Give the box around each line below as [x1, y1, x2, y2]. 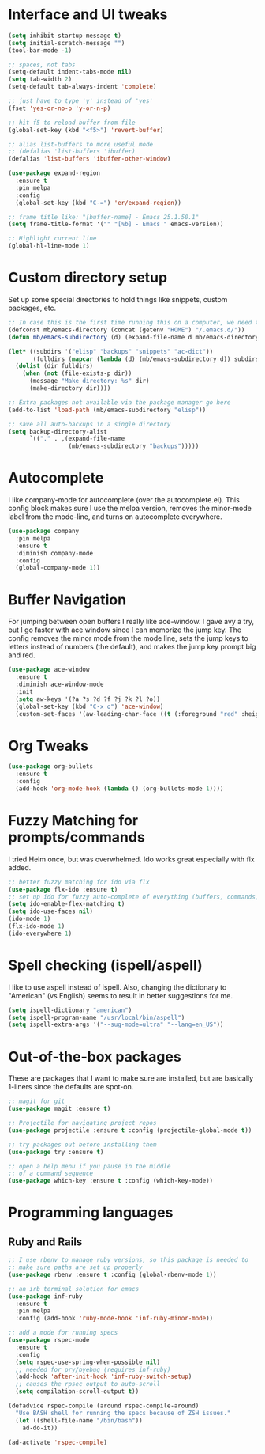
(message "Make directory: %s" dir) [28, 377, 150, 385]
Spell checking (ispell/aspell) [8, 956, 203, 974]
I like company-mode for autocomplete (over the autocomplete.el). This [8, 495, 241, 505]
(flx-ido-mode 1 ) [8, 922, 65, 930]
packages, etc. [8, 303, 57, 312]
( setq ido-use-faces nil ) [8, 907, 93, 915]
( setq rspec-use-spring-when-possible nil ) [15, 1358, 160, 1366]
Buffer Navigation [8, 591, 127, 608]
